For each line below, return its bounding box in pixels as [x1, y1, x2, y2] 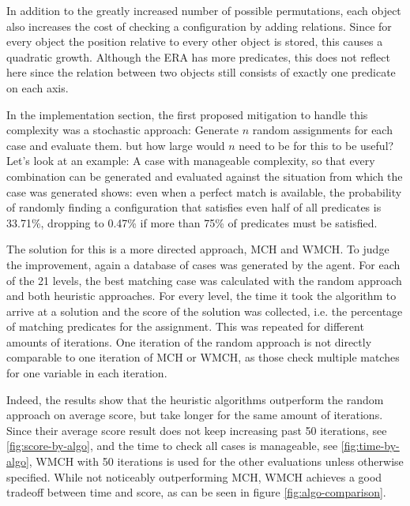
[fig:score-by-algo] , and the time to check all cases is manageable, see [6, 437, 338, 454]
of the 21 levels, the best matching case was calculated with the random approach [6, 272, 402, 288]
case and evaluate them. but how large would [6, 137, 225, 153]
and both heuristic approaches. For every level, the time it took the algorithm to [6, 287, 397, 304]
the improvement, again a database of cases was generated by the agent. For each [6, 256, 401, 272]
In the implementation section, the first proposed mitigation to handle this [6, 106, 368, 122]
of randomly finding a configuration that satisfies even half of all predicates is [6, 199, 382, 216]
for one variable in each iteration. [6, 365, 167, 381]
